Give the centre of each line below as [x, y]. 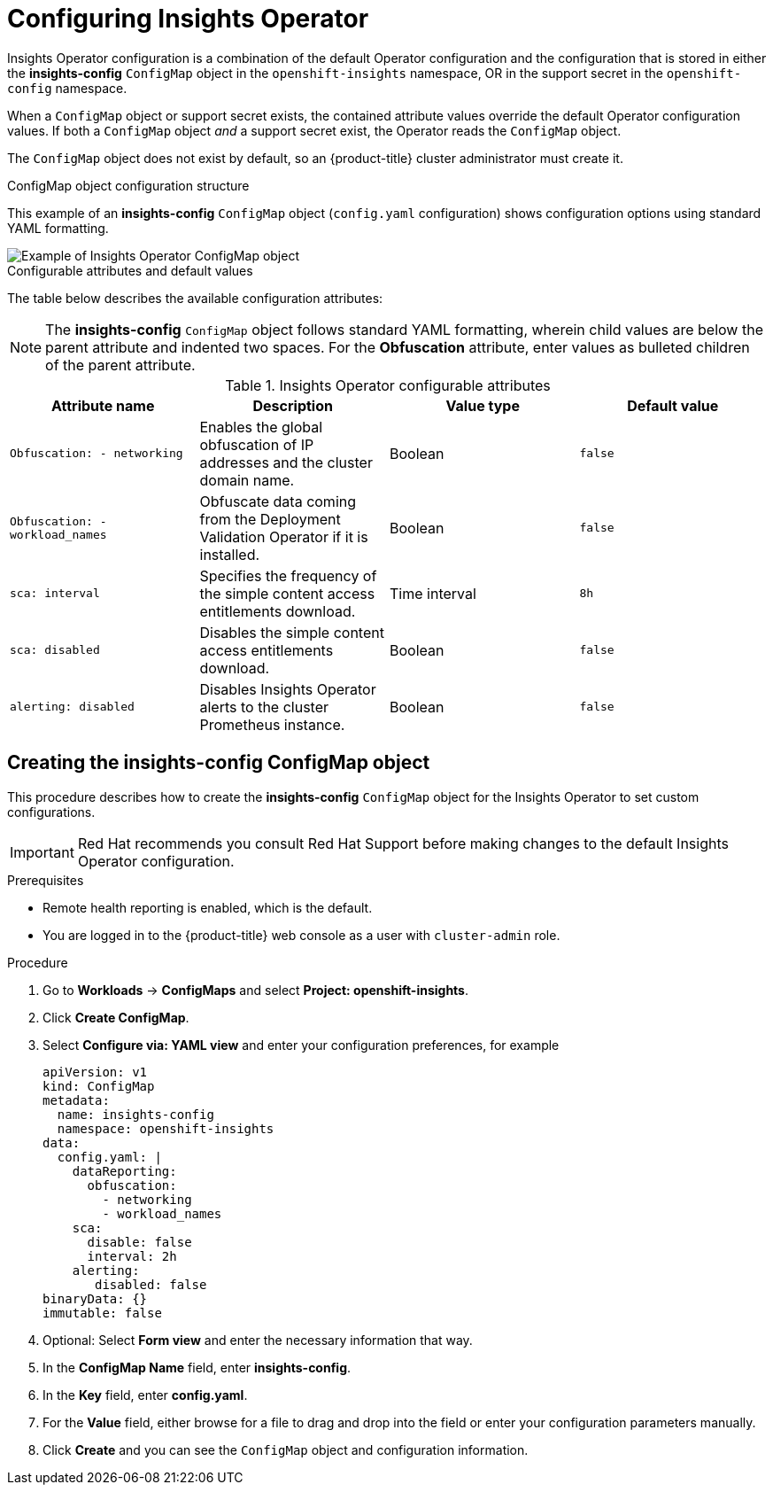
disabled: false [151, 1284]
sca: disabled [55, 650]
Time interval [433, 593]
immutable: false [102, 1313]
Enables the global [261, 427]
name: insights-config [135, 1114]
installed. [230, 554]
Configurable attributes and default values [130, 270]
